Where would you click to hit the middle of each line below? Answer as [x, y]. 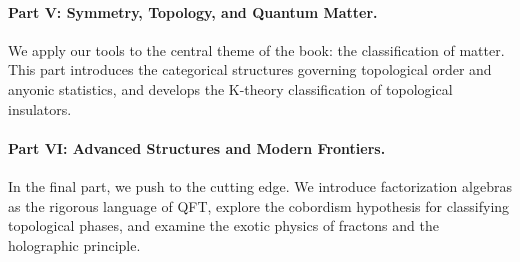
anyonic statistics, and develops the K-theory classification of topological [230, 88]
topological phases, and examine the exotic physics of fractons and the [223, 225]
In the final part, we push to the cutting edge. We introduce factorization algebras [260, 185]
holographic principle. [74, 244]
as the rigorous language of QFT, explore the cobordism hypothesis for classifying [259, 205]
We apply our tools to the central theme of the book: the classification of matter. [256, 49]
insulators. [40, 108]
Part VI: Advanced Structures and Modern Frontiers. [197, 147]
